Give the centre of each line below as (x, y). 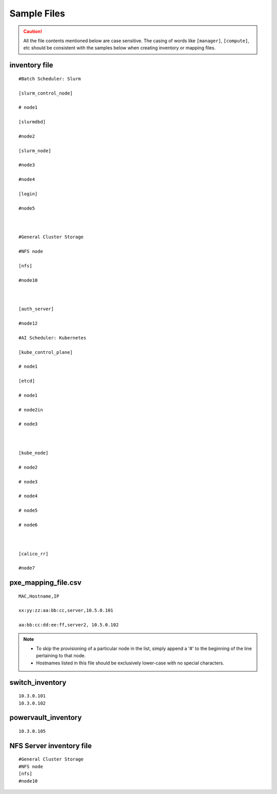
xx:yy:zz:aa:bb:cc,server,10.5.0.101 (66, 610)
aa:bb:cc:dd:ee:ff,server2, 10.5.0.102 (69, 625)
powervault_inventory (46, 718)
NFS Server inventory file (51, 746)
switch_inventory (38, 682)
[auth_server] (36, 309)
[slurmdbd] (32, 122)
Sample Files (37, 13)
